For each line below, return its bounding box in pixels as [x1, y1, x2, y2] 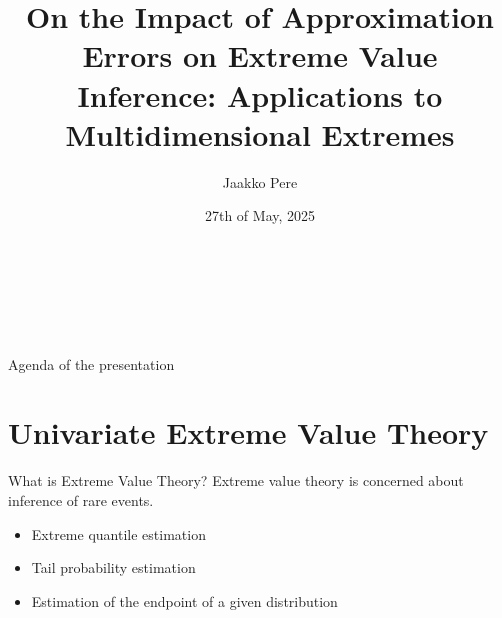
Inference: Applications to [77, 74, 443, 115]
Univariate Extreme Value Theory [8, 412, 489, 453]
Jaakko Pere [222, 171, 298, 192]
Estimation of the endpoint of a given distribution [31, 590, 338, 611]
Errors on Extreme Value [82, 35, 438, 76]
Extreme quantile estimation [31, 523, 206, 544]
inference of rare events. [8, 489, 154, 510]
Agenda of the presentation [8, 353, 175, 374]
